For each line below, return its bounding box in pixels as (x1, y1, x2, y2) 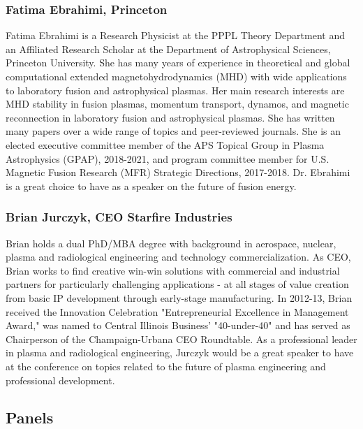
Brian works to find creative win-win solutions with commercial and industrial (6, 263, 340, 277)
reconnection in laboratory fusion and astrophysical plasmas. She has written (6, 110, 335, 124)
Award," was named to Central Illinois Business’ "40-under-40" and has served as (6, 318, 350, 333)
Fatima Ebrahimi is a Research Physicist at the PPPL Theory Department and (6, 28, 345, 43)
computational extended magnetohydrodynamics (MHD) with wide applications (6, 69, 347, 83)
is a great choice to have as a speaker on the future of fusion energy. (6, 178, 297, 193)
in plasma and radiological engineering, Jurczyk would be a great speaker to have (6, 345, 354, 360)
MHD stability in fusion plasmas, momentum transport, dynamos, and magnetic (6, 96, 349, 111)
